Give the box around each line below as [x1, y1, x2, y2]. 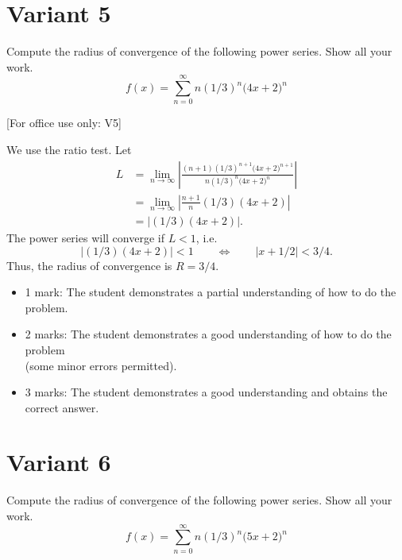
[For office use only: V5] [6, 114, 122, 131]
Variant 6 [6, 446, 111, 478]
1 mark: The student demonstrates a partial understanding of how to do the [25, 284, 396, 300]
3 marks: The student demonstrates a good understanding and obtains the [25, 384, 388, 400]
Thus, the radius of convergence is [6, 257, 172, 273]
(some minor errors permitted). [25, 357, 177, 373]
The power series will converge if [6, 229, 164, 245]
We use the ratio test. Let [6, 141, 132, 158]
